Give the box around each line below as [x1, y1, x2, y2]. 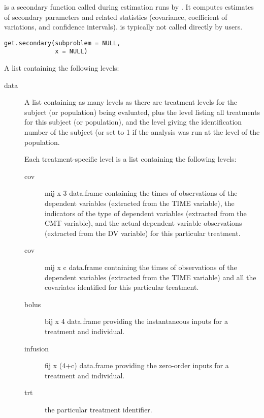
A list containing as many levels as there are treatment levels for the [24, 97, 237, 107]
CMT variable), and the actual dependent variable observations [45, 218, 242, 228]
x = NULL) [55, 48, 88, 55]
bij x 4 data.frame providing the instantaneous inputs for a [45, 316, 228, 326]
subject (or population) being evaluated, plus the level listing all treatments [24, 106, 260, 117]
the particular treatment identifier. [45, 404, 152, 414]
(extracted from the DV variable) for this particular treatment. [45, 227, 241, 238]
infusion [24, 343, 49, 353]
